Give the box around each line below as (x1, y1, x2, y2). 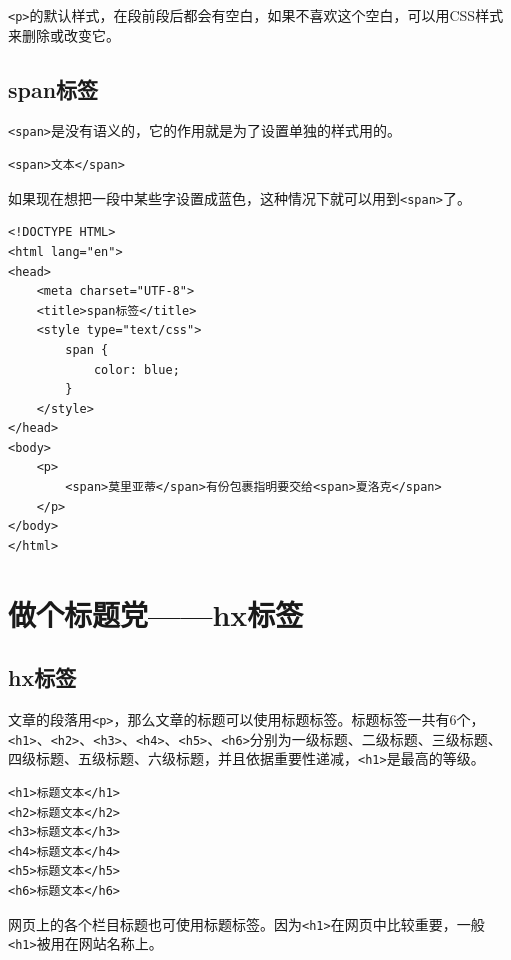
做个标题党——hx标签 (8, 593, 304, 634)
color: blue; (93, 362, 180, 377)
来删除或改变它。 (8, 24, 120, 45)
